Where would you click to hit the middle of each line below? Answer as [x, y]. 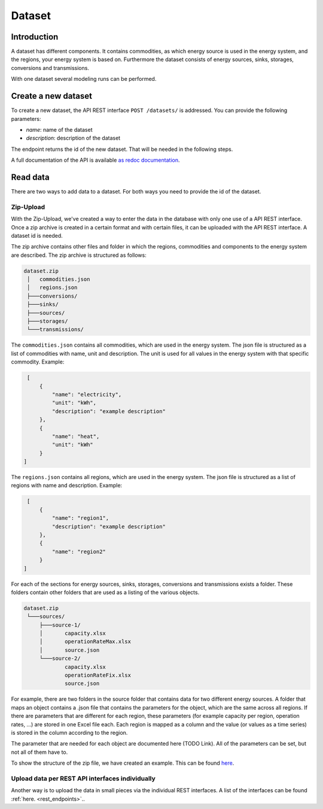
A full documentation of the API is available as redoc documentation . [95, 160]
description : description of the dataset [73, 138]
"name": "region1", [80, 518]
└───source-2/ [60, 658]
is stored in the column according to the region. [69, 732]
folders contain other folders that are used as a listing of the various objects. [105, 592]
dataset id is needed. [37, 235]
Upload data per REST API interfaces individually [83, 778]
